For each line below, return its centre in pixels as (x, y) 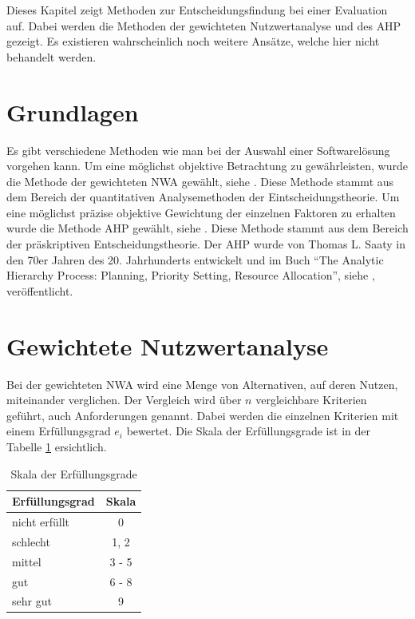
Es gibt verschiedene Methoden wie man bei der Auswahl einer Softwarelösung (198, 150)
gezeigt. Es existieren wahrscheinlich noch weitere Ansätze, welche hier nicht (193, 41)
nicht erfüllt (41, 521)
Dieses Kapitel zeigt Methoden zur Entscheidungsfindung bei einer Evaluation (197, 10)
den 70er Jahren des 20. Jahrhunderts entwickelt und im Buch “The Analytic (195, 259)
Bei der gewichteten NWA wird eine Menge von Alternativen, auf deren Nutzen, (202, 384)
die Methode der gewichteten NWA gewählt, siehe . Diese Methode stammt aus (200, 181)
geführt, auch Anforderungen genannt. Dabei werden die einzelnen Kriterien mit (203, 415)
